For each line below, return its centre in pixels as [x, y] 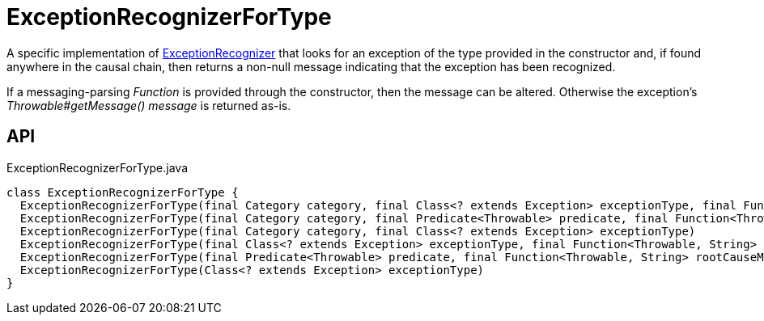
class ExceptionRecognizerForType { [123, 192]
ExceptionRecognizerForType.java [97, 167]
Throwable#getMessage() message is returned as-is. [149, 105]
